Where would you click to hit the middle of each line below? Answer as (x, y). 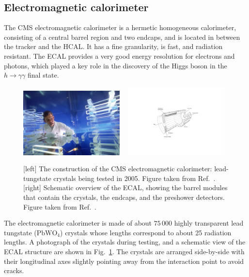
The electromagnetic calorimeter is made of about (78, 223)
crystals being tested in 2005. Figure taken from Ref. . (134, 178)
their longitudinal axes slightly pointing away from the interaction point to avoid (124, 261)
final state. (43, 75)
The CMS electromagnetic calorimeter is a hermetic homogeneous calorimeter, (120, 27)
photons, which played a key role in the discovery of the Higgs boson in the (116, 65)
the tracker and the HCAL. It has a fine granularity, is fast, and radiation (113, 46)
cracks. (14, 270)
